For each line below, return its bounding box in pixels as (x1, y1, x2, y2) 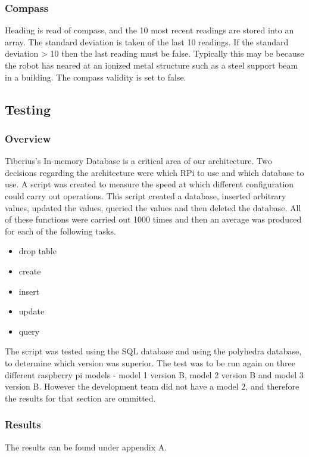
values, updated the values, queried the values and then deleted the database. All (5, 201, 301, 214)
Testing (5, 100, 51, 118)
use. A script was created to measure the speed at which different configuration (5, 178, 294, 190)
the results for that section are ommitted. (5, 391, 156, 404)
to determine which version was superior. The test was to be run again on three (5, 356, 295, 369)
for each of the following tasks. (5, 224, 116, 237)
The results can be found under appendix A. (5, 440, 167, 453)
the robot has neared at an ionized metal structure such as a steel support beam (5, 59, 298, 71)
